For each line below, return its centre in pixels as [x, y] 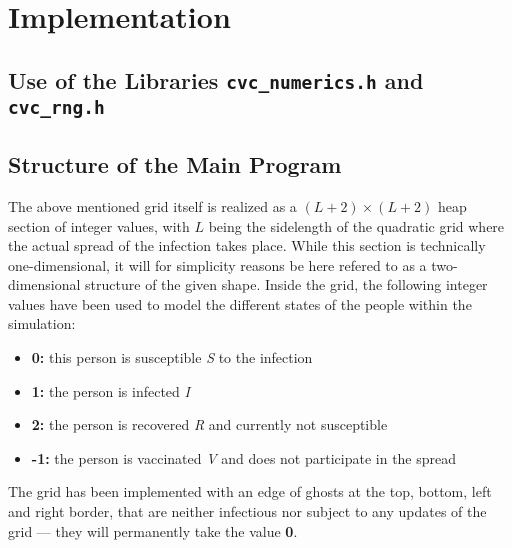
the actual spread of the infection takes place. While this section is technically [247, 245]
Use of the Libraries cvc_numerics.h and [216, 79]
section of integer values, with [99, 225]
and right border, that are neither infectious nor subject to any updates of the [247, 511]
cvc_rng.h [56, 107]
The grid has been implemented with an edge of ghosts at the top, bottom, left [250, 491]
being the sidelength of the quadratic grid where [356, 225]
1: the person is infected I [110, 390]
